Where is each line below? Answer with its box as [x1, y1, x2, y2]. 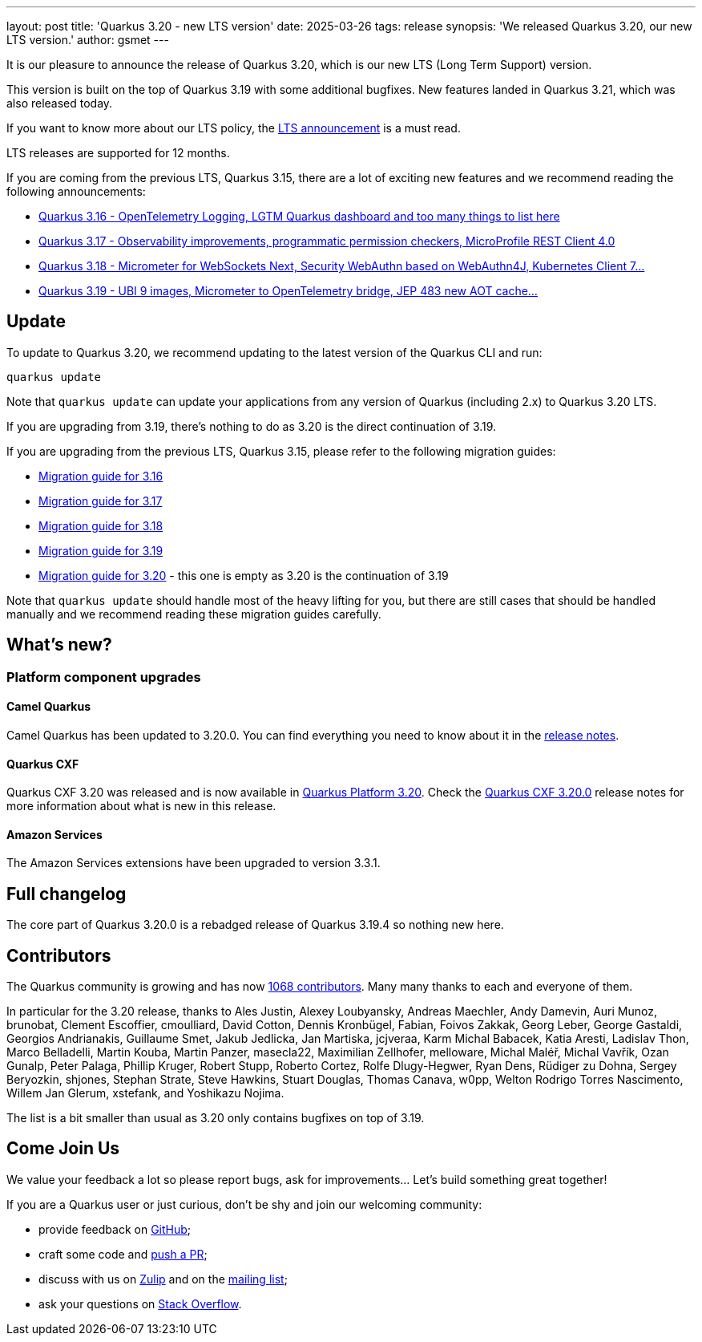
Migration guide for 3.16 [38, 468, 163, 483]
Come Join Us [6, 1138, 120, 1159]
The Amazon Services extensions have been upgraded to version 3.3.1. [6, 856, 381, 870]
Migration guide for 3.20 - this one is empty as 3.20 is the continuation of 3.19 [38, 568, 449, 582]
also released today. [6, 96, 113, 110]
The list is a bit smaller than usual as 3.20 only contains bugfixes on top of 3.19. [6, 1111, 425, 1125]
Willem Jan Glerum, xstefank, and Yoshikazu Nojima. [6, 1086, 284, 1101]
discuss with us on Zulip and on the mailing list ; [38, 1271, 288, 1286]
